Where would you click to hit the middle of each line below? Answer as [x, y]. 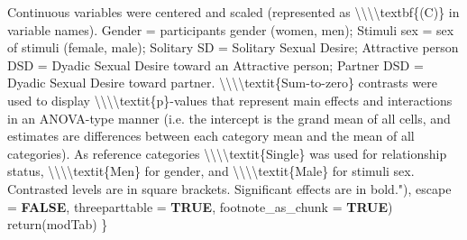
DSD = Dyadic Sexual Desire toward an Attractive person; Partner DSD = [215, 65]
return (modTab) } [58, 224]
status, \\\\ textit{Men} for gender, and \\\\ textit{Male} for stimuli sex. [211, 171]
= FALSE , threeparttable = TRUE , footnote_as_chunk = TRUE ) [200, 206]
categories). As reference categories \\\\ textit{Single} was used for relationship [227, 153]
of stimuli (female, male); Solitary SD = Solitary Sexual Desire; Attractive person [233, 47]
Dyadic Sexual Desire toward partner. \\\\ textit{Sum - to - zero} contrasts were [222, 83]
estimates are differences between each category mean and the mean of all [211, 136]
